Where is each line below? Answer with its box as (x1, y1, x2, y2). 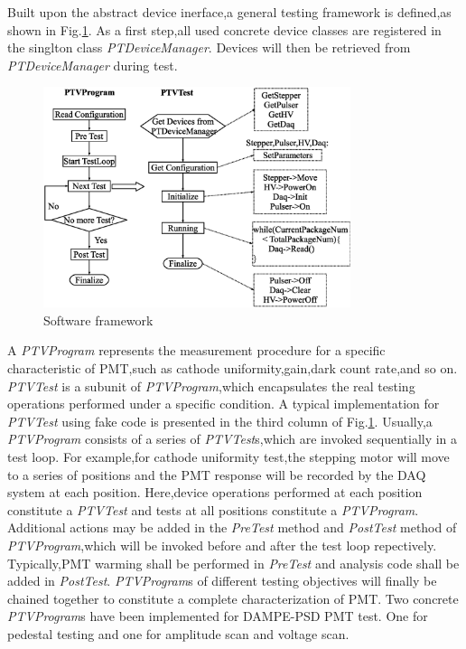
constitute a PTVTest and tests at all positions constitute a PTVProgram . (7, 500, 419, 519)
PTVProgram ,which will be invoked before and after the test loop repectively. (7, 535, 437, 554)
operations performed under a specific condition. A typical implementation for (7, 394, 440, 413)
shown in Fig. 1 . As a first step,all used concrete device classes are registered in (7, 20, 442, 39)
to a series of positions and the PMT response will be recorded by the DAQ (7, 465, 426, 484)
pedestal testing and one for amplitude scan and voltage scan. (7, 624, 349, 643)
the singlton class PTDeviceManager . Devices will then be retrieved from (7, 38, 411, 57)
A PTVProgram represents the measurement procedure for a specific (7, 341, 386, 360)
